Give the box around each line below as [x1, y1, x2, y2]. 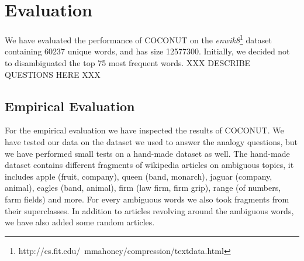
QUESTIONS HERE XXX [5, 68, 101, 80]
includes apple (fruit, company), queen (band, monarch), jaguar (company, [5, 170, 272, 182]
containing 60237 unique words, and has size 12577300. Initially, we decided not [5, 45, 290, 57]
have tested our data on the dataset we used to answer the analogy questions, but [5, 135, 298, 147]
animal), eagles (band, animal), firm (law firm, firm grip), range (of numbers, [5, 181, 281, 194]
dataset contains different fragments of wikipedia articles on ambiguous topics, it [5, 159, 294, 171]
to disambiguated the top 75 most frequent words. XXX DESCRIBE [5, 56, 251, 68]
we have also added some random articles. [5, 216, 155, 228]
